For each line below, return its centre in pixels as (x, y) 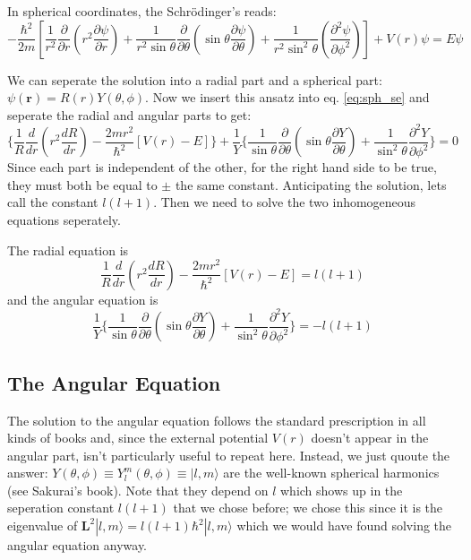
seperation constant (61, 508)
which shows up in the (342, 490)
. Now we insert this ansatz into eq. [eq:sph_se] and (287, 97)
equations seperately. (64, 220)
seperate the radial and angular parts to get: (129, 114)
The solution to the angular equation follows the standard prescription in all (217, 420)
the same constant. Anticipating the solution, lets (311, 184)
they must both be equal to (82, 184)
